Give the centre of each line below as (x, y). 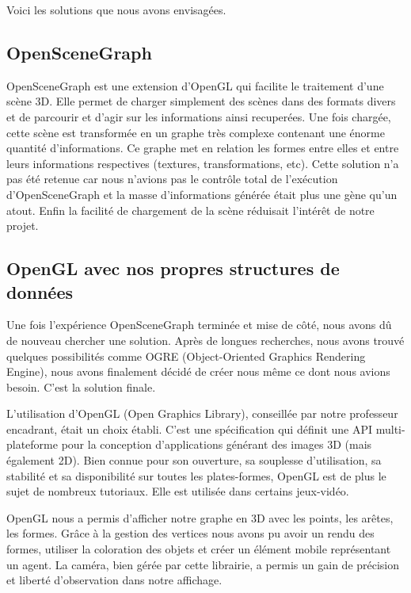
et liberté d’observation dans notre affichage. (114, 580)
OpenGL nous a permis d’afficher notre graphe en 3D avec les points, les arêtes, (200, 517)
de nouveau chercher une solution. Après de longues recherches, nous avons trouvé (205, 340)
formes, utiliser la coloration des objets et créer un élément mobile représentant (199, 549)
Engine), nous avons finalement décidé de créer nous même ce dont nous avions (198, 371)
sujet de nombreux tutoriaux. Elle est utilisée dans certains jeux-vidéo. (178, 491)
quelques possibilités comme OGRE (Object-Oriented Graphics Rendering (186, 356)
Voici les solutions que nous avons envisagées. (116, 10)
